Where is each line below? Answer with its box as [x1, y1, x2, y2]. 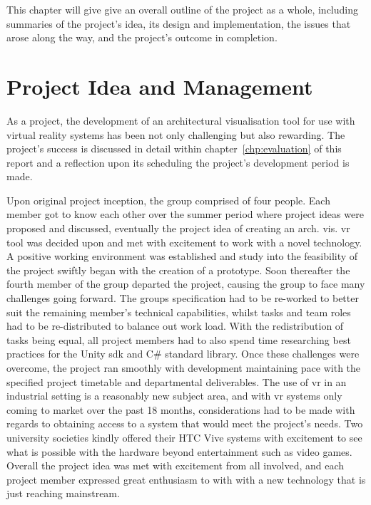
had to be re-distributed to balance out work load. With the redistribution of [6, 318, 344, 333]
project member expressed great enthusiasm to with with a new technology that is [6, 472, 366, 486]
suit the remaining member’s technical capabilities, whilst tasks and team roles [6, 304, 351, 319]
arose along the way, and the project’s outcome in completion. [6, 30, 278, 45]
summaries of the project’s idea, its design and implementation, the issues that [6, 16, 351, 31]
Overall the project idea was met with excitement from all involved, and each [6, 458, 345, 473]
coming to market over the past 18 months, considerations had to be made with [6, 402, 355, 417]
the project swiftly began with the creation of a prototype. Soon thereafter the [6, 262, 350, 277]
